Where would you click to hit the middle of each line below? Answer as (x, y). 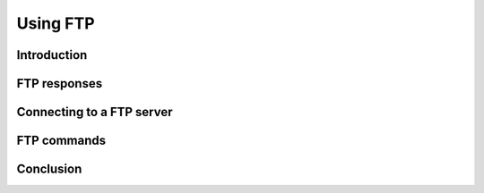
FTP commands (61, 141)
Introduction (52, 55)
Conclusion (49, 169)
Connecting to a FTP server (95, 112)
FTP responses (60, 84)
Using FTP (56, 23)
